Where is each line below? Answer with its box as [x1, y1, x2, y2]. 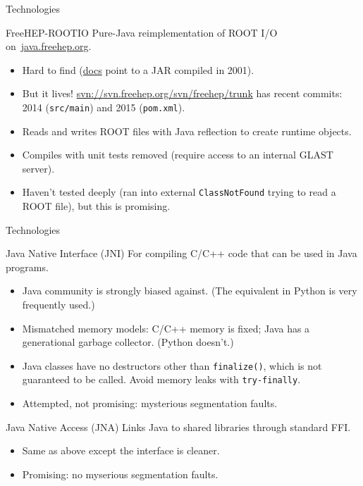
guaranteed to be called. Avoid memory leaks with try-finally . [22, 372, 301, 387]
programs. [6, 259, 49, 274]
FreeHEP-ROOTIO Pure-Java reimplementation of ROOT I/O [6, 25, 278, 39]
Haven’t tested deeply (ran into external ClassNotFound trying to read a [22, 185, 336, 199]
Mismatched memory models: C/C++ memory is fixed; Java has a [22, 320, 310, 335]
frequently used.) [22, 297, 95, 312]
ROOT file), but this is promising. [22, 199, 171, 213]
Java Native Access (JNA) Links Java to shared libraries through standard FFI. [6, 419, 351, 434]
